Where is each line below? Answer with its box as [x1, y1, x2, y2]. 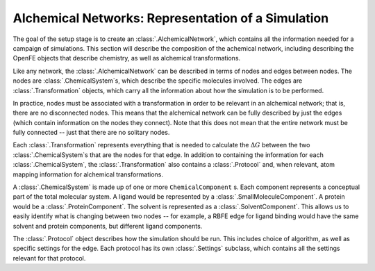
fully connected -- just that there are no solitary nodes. [12, 129, 170, 137]
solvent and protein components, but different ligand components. [12, 222, 203, 230]
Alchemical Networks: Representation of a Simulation [12, 10, 329, 26]
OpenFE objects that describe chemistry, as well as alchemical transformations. [12, 54, 241, 63]
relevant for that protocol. [12, 254, 86, 262]
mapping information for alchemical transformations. [12, 170, 163, 179]
